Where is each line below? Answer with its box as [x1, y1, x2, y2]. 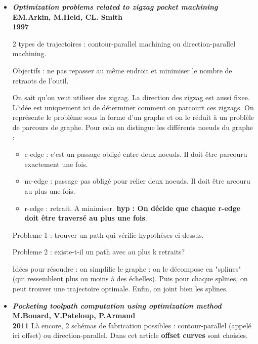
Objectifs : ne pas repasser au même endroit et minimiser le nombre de [12, 65, 232, 75]
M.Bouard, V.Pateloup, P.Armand [12, 310, 136, 321]
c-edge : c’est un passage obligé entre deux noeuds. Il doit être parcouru [24, 149, 247, 159]
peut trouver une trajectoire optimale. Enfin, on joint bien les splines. [12, 283, 228, 294]
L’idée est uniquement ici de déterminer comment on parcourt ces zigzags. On [12, 102, 254, 112]
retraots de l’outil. [12, 75, 69, 85]
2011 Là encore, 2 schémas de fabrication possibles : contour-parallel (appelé [12, 320, 251, 330]
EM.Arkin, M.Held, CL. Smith [12, 11, 122, 22]
